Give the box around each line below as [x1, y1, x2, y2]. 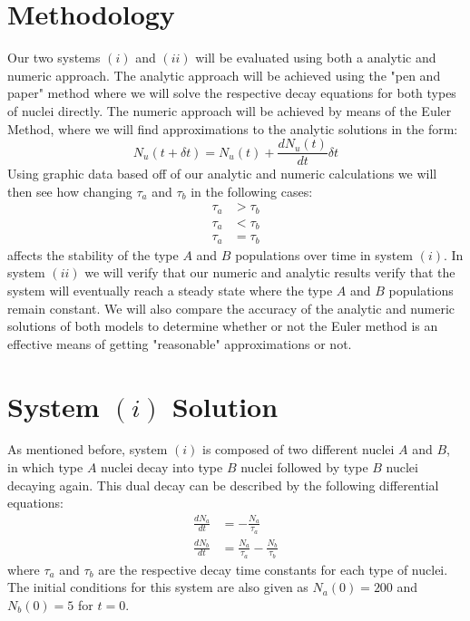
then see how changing [7, 181, 132, 200]
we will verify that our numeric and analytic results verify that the [84, 263, 455, 282]
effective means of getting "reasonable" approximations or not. [7, 334, 352, 353]
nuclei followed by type [240, 458, 368, 477]
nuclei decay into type [101, 458, 223, 477]
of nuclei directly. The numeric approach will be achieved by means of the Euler [7, 101, 452, 120]
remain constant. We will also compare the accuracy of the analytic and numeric [7, 298, 455, 317]
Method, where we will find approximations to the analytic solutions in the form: [7, 119, 458, 138]
